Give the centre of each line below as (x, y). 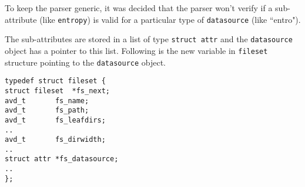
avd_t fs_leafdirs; (55, 120)
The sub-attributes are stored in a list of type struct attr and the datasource (149, 39)
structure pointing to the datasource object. (86, 62)
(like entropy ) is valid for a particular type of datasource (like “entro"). (170, 19)
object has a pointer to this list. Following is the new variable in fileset (136, 50)
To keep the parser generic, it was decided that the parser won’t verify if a (139, 8)
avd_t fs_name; (47, 101)
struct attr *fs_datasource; (62, 159)
